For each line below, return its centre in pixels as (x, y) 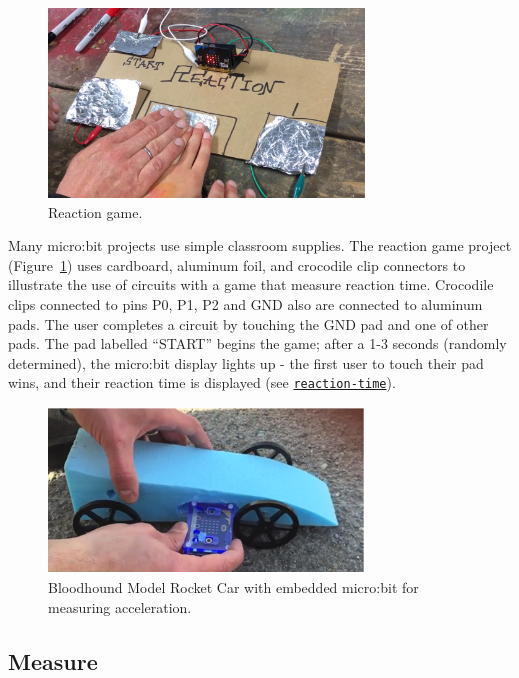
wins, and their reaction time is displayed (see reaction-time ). (202, 382)
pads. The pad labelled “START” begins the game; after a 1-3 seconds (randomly (257, 343)
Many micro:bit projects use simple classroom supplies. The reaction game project (260, 245)
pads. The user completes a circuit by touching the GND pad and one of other (248, 323)
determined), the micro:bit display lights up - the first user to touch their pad (246, 362)
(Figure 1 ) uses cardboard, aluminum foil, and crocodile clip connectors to (237, 264)
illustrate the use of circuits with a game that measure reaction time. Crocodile (251, 284)
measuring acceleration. (120, 606)
